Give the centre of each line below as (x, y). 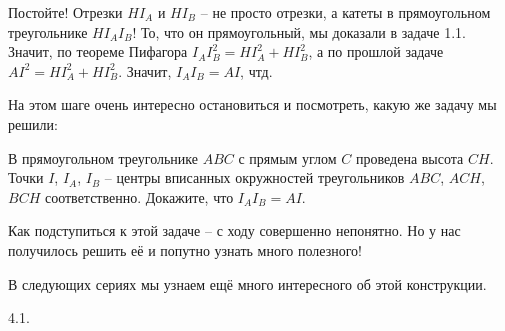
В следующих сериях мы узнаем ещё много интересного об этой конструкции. (247, 283)
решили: (33, 123)
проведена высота (410, 157)
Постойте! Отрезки (65, 12)
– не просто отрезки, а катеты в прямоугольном (345, 12)
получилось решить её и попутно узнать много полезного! (185, 249)
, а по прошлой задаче (376, 51)
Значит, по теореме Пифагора (98, 51)
